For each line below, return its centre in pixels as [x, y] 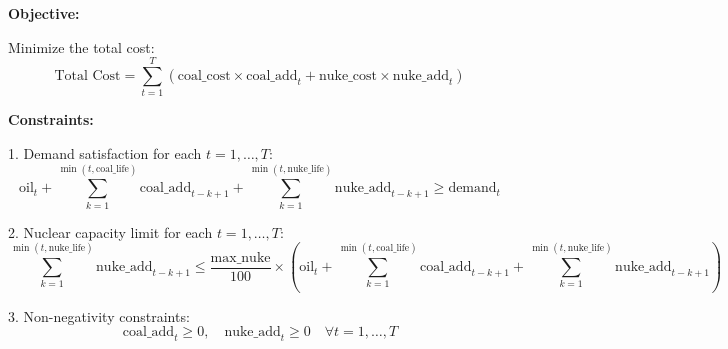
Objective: [44, 13]
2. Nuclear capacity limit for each [110, 231]
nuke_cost [348, 75]
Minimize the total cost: [81, 46]
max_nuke [240, 257]
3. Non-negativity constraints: [99, 315]
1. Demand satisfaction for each [105, 152]
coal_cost [204, 75]
